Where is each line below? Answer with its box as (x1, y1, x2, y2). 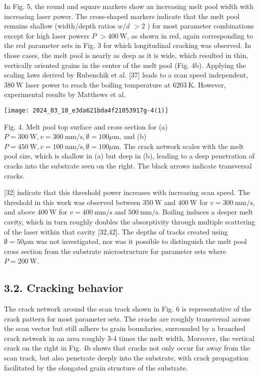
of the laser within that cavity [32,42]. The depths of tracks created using (4, 226, 228, 236)
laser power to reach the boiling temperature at (25, 79, 171, 89)
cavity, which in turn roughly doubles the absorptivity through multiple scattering (4, 216, 256, 226)
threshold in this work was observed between (4, 196, 141, 207)
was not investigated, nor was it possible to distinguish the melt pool (36, 236, 247, 246)
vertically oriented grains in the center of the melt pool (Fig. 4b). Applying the (4, 59, 246, 70)
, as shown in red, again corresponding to (127, 30, 253, 40)
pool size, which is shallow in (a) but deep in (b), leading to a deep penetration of (4, 150, 255, 161)
